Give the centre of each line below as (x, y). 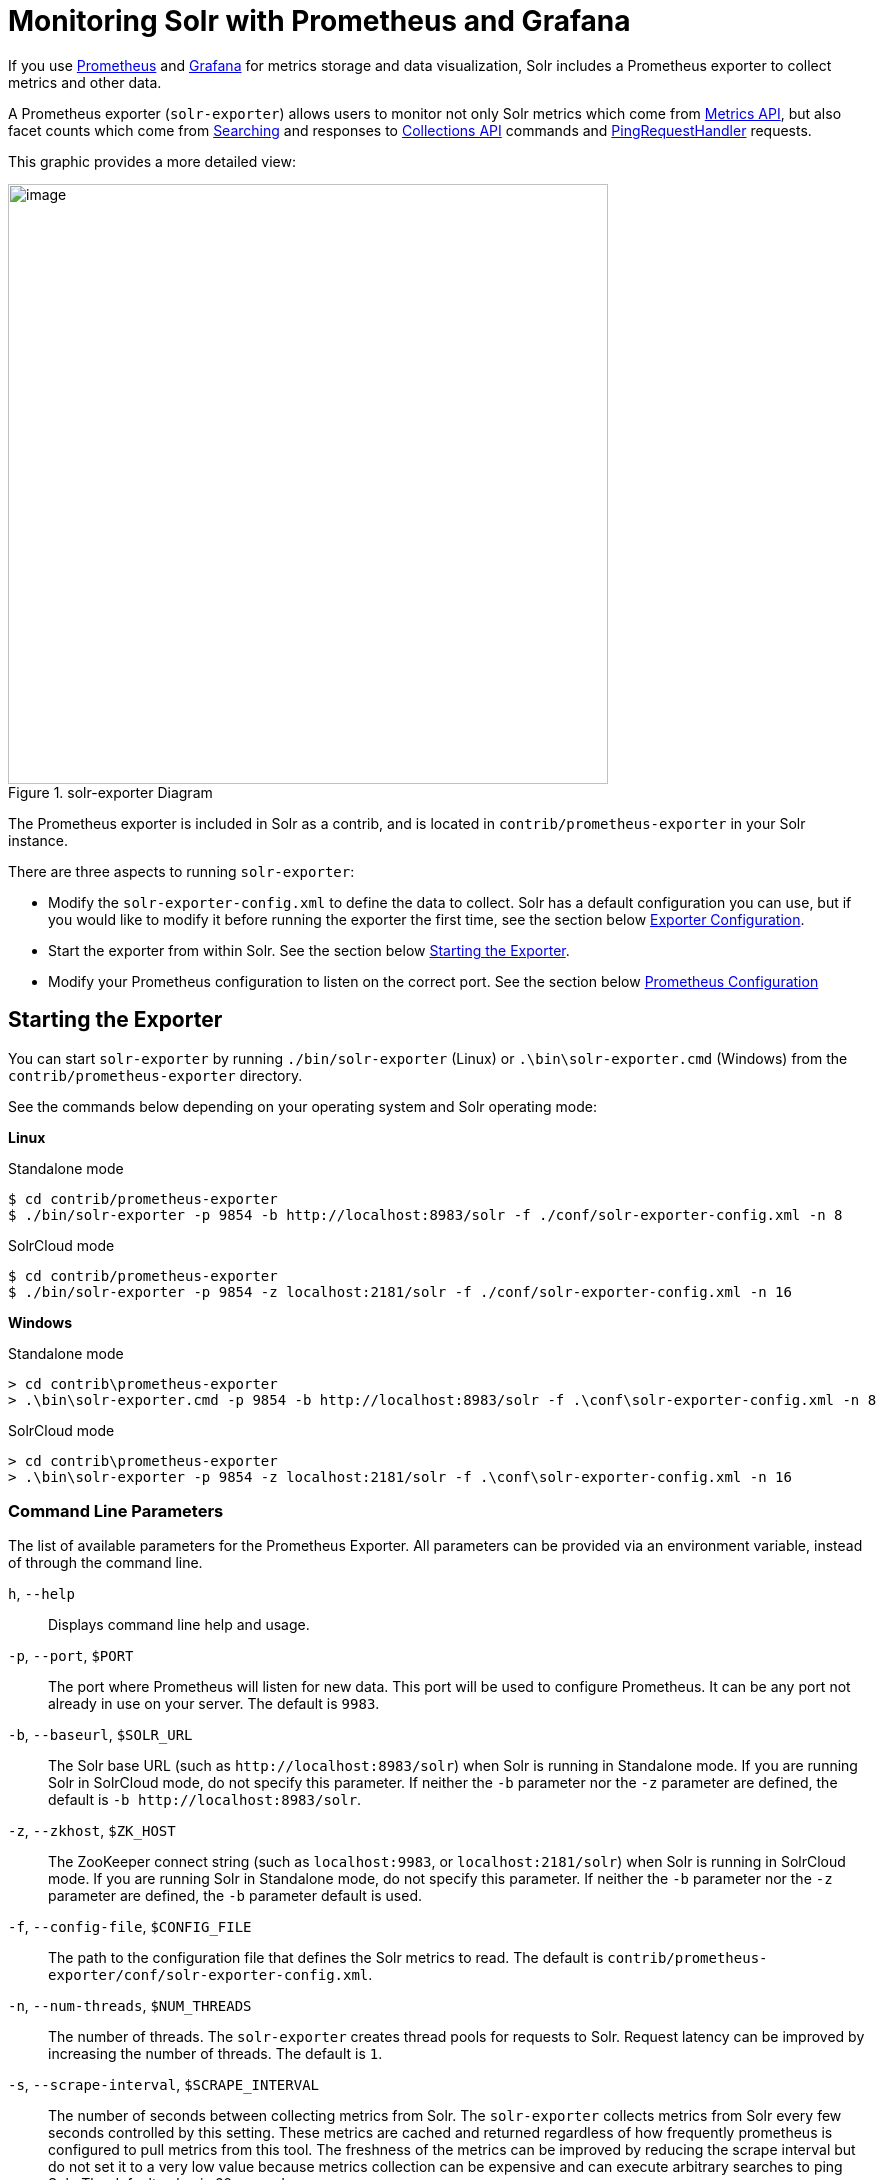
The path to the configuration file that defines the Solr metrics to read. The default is (326, 1958)
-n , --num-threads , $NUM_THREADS (130, 2006)
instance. (38, 840)
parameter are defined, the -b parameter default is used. (235, 1896)
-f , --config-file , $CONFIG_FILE (130, 1927)
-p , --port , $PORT (71, 1656)
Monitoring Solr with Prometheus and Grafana (319, 21)
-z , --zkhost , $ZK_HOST (92, 1831)
